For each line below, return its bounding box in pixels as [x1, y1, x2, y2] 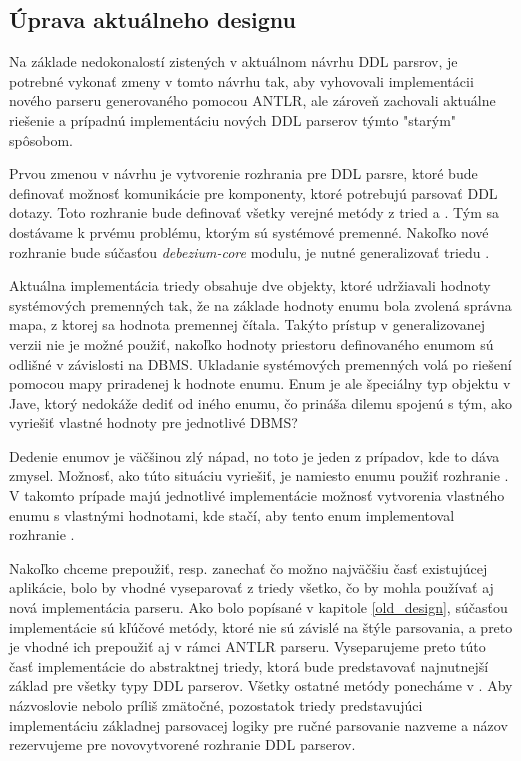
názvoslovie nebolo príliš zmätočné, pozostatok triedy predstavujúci [9, 695, 423, 716]
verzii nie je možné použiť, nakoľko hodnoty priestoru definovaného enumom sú [9, 333, 494, 354]
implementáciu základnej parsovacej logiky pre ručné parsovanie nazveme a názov [9, 714, 508, 735]
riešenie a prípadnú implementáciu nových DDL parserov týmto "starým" [9, 109, 457, 130]
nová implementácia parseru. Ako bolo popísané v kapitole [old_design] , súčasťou [9, 597, 508, 618]
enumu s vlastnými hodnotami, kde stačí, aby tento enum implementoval [9, 504, 455, 525]
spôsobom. [9, 129, 73, 150]
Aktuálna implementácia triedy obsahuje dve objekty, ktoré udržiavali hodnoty [9, 275, 491, 296]
